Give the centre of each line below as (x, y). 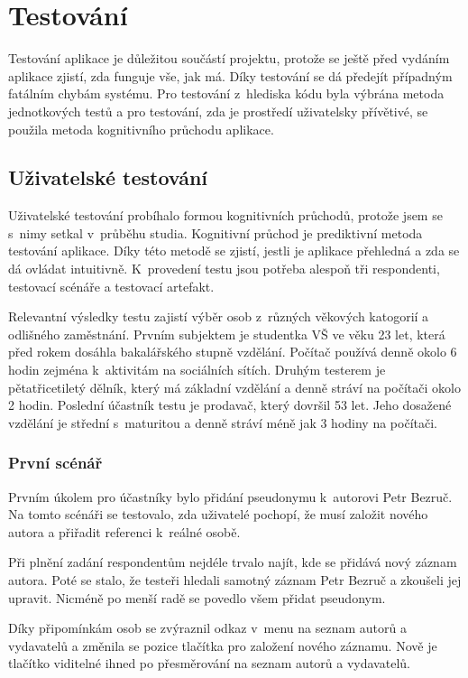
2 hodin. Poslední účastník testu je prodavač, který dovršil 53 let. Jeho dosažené (230, 405)
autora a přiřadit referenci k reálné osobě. (124, 531)
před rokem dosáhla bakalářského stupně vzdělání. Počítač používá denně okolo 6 (233, 352)
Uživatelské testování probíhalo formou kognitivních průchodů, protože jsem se (225, 215)
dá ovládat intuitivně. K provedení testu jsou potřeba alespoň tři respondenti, (224, 269)
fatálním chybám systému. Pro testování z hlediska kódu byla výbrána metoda (226, 93)
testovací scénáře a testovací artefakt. (111, 286)
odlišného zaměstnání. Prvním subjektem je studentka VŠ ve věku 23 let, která (227, 334)
